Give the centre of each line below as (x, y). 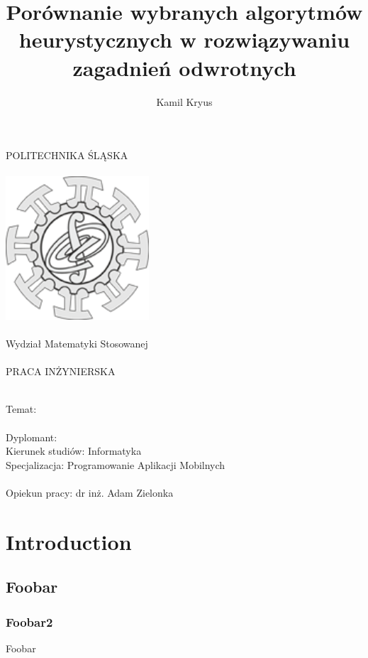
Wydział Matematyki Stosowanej (77, 344)
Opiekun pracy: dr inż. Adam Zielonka (90, 492)
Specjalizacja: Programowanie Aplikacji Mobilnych (116, 464)
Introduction (69, 541)
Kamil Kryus (184, 101)
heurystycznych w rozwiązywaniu (184, 39)
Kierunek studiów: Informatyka (74, 451)
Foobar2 (29, 621)
